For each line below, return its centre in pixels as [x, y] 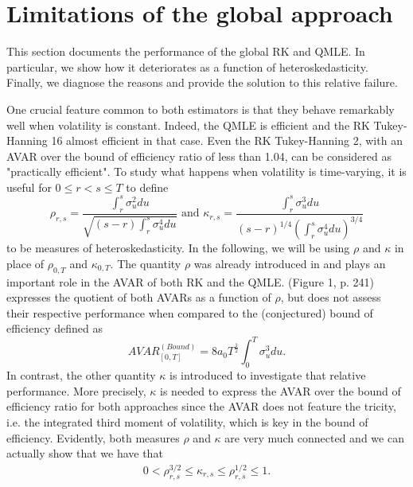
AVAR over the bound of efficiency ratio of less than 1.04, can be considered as [199, 156]
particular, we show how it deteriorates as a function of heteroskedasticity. [187, 66]
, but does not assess [331, 297]
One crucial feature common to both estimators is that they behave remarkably [201, 109]
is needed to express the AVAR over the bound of [281, 390]
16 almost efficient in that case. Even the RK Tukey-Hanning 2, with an [227, 140]
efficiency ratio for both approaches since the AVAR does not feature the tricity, [201, 406]
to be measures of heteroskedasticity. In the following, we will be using [178, 248]
